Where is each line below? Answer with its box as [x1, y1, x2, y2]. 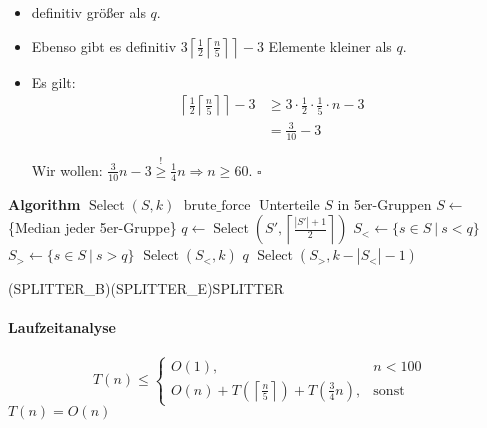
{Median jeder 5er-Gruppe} [8, 217, 177, 238]
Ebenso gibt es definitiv [31, 35, 177, 56]
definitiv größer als [31, 2, 146, 22]
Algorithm [8, 193, 81, 214]
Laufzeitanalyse [8, 317, 116, 338]
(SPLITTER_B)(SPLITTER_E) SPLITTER [8, 278, 284, 299]
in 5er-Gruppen [337, 193, 432, 214]
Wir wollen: [31, 159, 103, 180]
